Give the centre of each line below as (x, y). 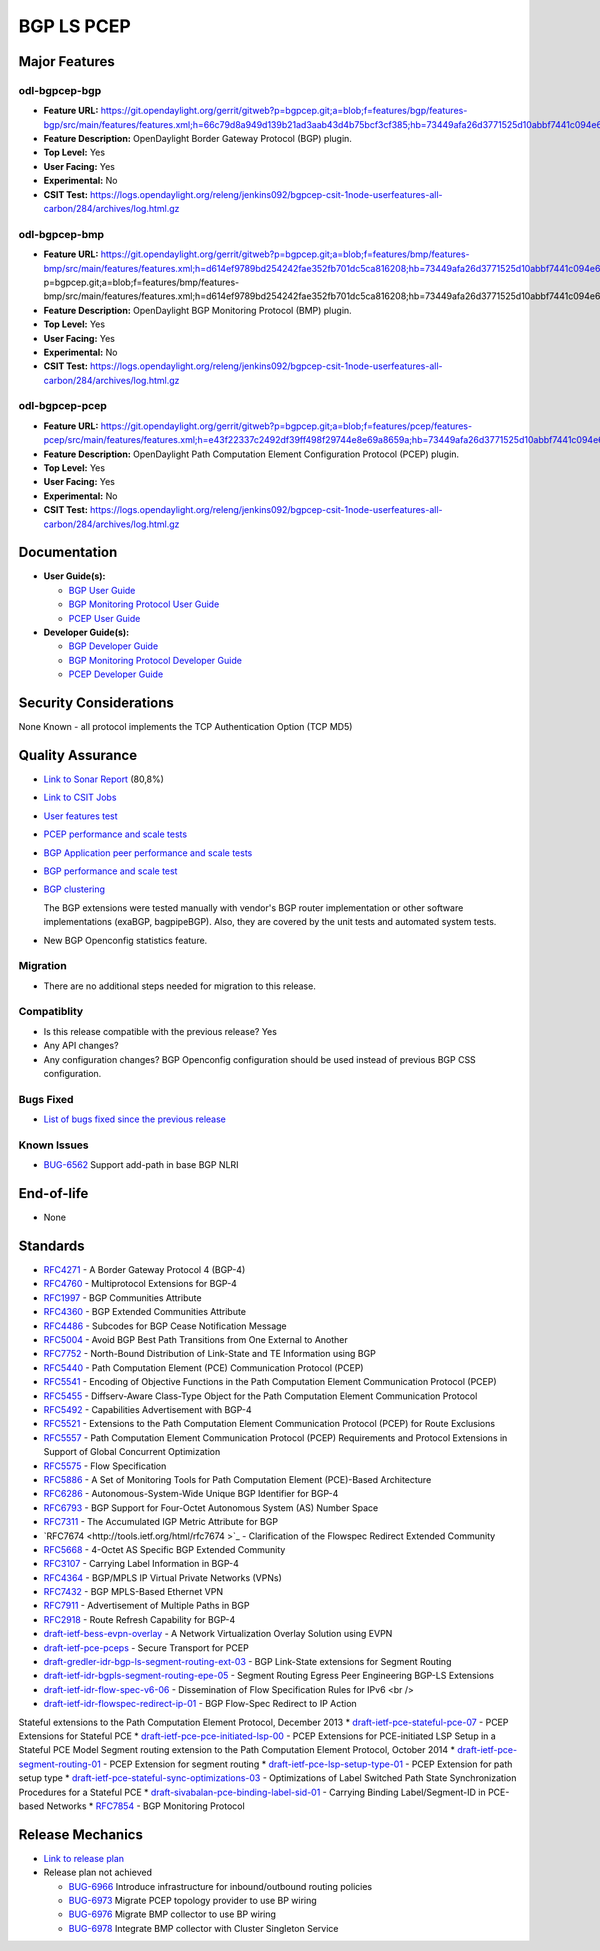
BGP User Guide (102, 590)
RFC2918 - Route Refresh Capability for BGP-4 (139, 1619)
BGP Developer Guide (113, 646)
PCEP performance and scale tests (115, 834)
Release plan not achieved (97, 1872)
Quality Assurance (78, 755)
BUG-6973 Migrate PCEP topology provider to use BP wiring (192, 1901)
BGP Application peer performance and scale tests (148, 852)
